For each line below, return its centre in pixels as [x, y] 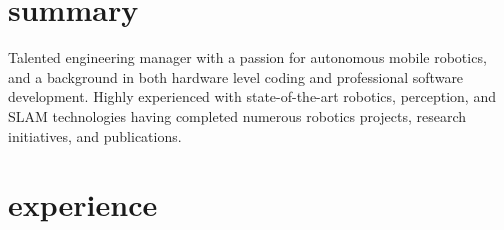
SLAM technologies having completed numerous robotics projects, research [237, 115]
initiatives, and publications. [95, 135]
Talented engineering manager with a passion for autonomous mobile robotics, [247, 57]
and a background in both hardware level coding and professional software [236, 76]
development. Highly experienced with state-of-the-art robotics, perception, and [252, 96]
